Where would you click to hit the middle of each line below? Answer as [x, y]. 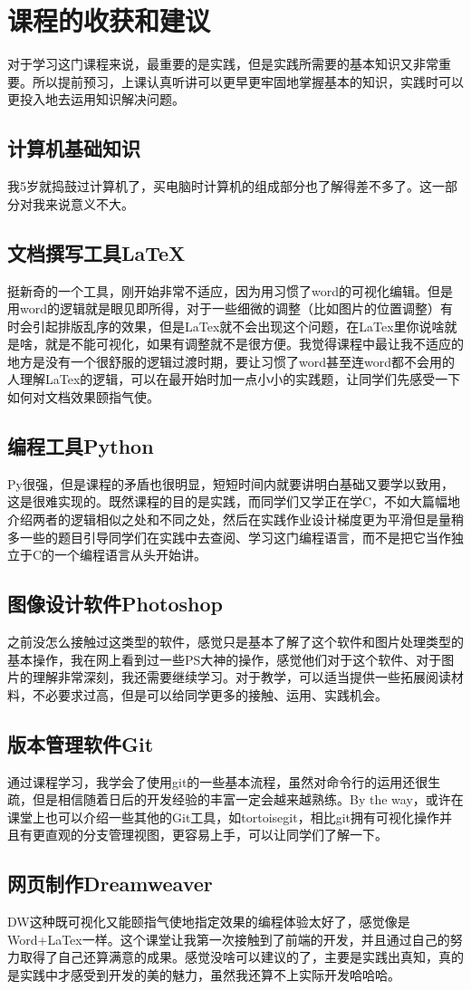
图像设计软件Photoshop [115, 604]
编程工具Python [81, 446]
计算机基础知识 [74, 148]
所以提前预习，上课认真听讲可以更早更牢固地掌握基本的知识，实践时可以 [248, 81]
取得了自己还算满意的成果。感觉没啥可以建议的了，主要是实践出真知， [229, 957]
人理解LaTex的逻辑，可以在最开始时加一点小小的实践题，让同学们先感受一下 [234, 379]
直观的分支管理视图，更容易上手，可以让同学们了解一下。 [216, 835]
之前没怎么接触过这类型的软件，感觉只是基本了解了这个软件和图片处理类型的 [235, 642]
